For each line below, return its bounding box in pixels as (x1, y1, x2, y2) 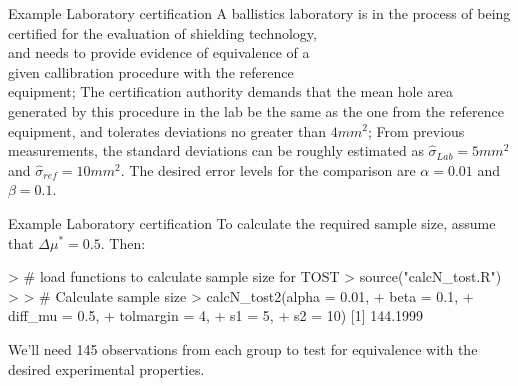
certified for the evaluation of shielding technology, (8, 22, 317, 43)
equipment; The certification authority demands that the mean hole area (8, 81, 454, 102)
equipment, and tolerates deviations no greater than (8, 120, 327, 141)
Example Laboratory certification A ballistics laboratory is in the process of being (8, 3, 511, 23)
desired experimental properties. (8, 358, 205, 379)
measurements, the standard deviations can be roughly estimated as (8, 140, 424, 161)
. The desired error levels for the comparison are (120, 159, 416, 180)
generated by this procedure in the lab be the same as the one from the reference (8, 100, 504, 121)
